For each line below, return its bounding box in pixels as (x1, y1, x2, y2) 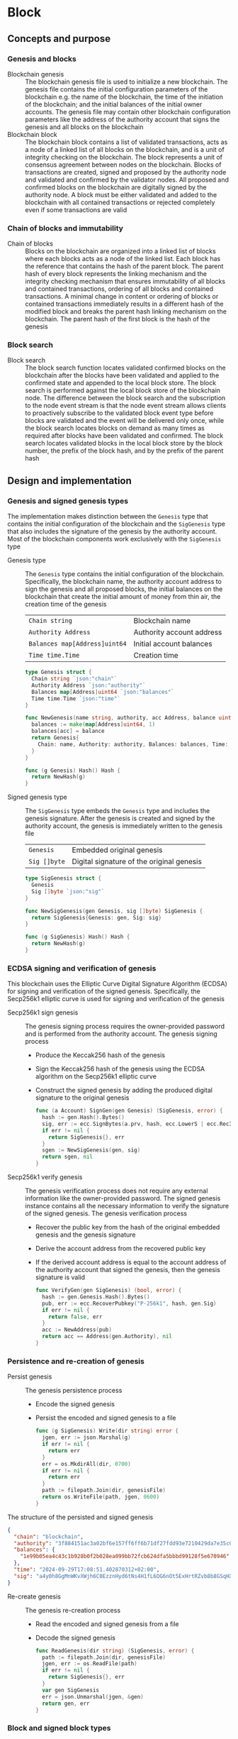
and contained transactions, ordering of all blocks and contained (25, 285, 214, 293)
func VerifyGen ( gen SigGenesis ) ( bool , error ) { (35, 1287, 182, 1294)
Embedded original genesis (72, 845, 163, 855)
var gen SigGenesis (42, 1686, 99, 1694)
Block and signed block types (7, 1723, 111, 1733)
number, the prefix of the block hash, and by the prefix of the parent (25, 446, 224, 455)
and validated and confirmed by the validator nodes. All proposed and (25, 175, 229, 184)
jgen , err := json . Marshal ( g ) (42, 1434, 131, 1441)
